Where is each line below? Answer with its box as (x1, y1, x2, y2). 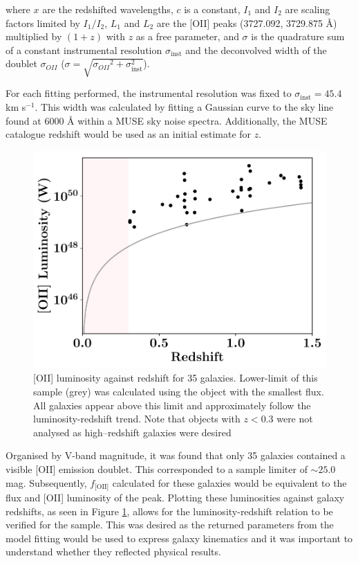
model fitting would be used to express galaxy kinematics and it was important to (6, 530, 353, 545)
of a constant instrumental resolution (6, 42, 162, 57)
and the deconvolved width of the (185, 42, 327, 57)
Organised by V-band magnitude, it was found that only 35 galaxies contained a (6, 448, 346, 463)
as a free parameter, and (135, 29, 239, 44)
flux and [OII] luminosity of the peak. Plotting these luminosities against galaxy (6, 490, 345, 504)
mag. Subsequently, (6, 475, 87, 490)
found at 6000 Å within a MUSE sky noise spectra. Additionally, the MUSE (6, 113, 328, 127)
